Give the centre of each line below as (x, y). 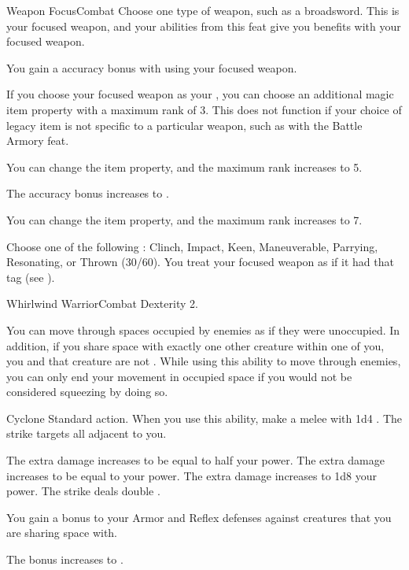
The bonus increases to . (65, 559)
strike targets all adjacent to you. (87, 433)
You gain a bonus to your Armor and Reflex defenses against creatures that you (199, 517)
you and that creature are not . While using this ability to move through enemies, (204, 361)
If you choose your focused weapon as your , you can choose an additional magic (200, 94)
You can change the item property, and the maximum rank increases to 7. (184, 219)
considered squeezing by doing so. (87, 392)
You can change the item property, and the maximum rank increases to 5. (184, 167)
